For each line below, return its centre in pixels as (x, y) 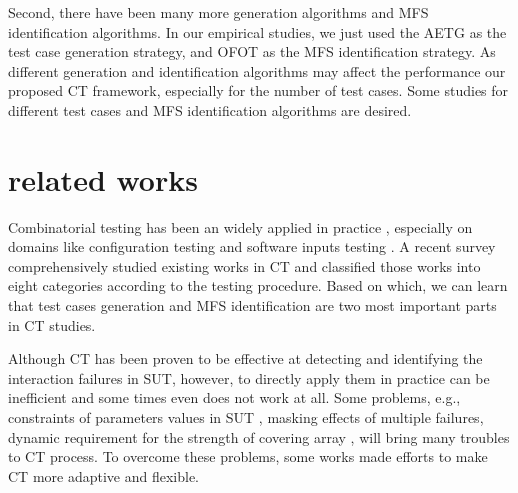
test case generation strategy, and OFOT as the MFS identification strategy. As (252, 51)
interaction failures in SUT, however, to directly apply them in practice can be (249, 377)
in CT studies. (52, 324)
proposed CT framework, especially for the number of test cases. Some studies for (258, 90)
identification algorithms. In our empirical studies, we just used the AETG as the (257, 31)
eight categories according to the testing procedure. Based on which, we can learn (258, 285)
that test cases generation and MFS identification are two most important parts (252, 305)
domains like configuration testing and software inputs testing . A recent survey (252, 246)
